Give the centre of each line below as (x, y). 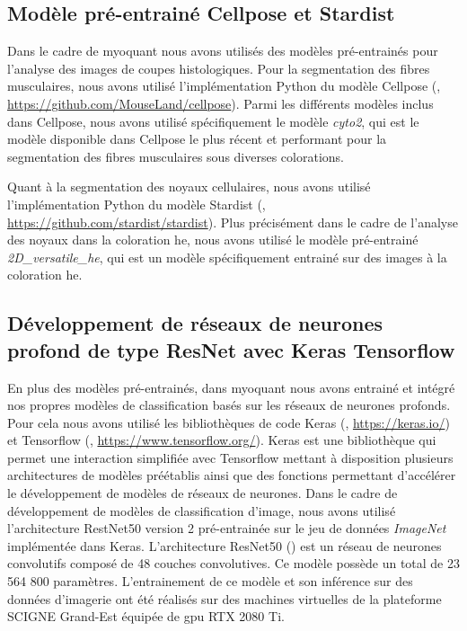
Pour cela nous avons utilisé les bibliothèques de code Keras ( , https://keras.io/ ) (229, 422)
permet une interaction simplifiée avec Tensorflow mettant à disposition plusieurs (230, 457)
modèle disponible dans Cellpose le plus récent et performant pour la (197, 139)
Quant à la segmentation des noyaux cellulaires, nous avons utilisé (189, 187)
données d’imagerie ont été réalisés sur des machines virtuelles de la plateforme (225, 598)
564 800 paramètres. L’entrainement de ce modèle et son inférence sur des (210, 581)
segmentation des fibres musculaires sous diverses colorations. (176, 156)
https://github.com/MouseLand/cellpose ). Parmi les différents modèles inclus (220, 103)
